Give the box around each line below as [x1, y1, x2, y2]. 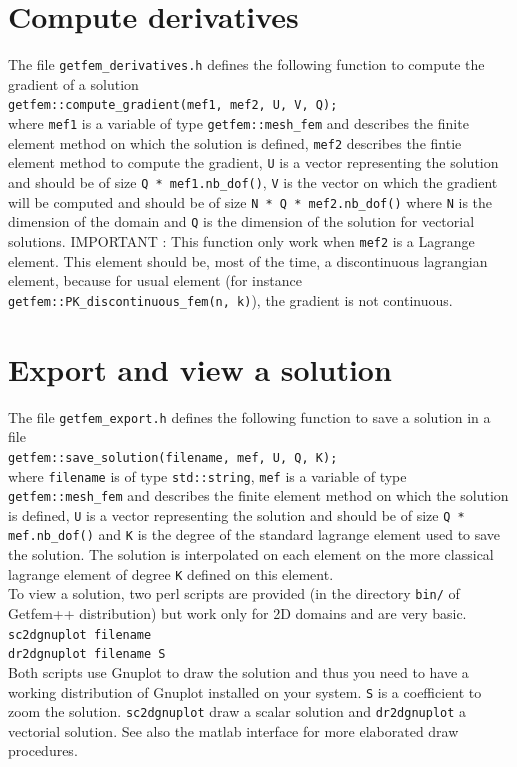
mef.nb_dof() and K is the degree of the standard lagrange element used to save [8, 524, 501, 545]
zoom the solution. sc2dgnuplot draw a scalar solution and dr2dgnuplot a [8, 701, 467, 722]
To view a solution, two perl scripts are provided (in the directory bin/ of [8, 583, 460, 604]
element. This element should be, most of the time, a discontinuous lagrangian [8, 250, 488, 271]
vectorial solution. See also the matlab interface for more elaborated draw [8, 720, 459, 741]
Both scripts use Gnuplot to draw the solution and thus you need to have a [8, 661, 469, 682]
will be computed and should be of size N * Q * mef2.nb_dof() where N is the [8, 191, 493, 212]
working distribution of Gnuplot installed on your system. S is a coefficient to [8, 681, 482, 702]
